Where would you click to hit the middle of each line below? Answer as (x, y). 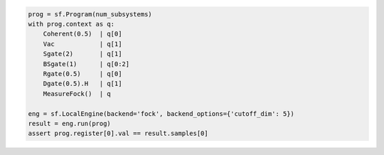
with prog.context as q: (71, 24)
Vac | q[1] (82, 44)
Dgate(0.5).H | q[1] (82, 84)
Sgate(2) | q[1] (82, 54)
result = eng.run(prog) (70, 123)
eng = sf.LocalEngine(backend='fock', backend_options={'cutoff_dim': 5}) (161, 113)
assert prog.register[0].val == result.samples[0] (118, 134)
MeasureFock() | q (77, 93)
